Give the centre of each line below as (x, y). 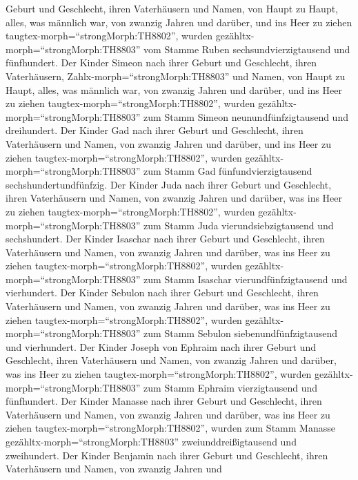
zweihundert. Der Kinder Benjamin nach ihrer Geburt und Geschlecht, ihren (167, 455)
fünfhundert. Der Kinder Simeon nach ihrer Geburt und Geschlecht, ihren (161, 63)
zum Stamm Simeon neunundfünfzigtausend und (246, 116)
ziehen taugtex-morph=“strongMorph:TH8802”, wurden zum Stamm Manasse (170, 428)
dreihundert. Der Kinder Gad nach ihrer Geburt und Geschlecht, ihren (155, 130)
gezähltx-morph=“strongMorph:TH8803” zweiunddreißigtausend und (151, 441)
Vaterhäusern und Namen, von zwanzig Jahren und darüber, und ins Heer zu (168, 143)
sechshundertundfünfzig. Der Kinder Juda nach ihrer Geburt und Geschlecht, (169, 184)
